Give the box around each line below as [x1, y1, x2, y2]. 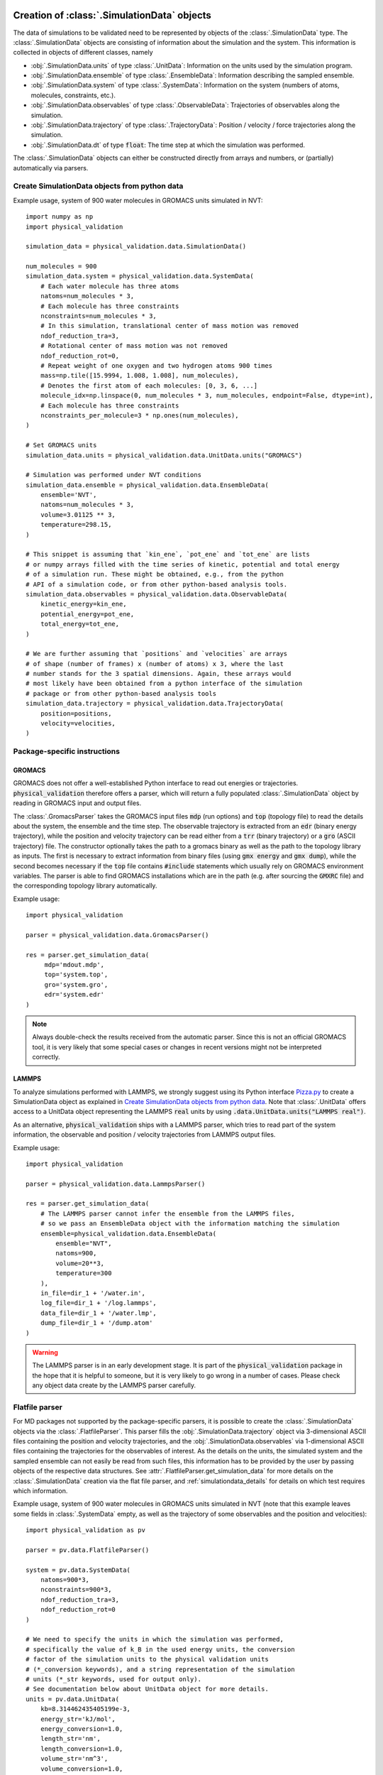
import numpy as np [26, 213, 94, 221]
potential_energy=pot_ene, [40, 610, 135, 618]
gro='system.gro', [44, 981, 109, 988]
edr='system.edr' [44, 990, 105, 999]
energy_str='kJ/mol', [40, 1715, 116, 1723]
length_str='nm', [40, 1735, 101, 1743]
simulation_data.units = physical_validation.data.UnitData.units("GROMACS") [26, 451, 303, 459]
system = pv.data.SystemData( [26, 1566, 131, 1574]
